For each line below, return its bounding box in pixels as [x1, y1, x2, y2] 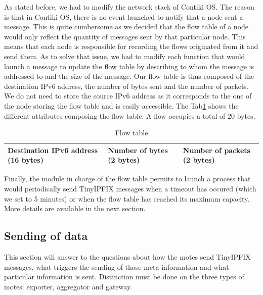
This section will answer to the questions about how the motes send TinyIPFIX [4, 251, 251, 262]
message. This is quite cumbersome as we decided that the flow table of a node [4, 21, 249, 32]
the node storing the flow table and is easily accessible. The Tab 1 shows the [4, 100, 239, 111]
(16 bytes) [8, 155, 43, 165]
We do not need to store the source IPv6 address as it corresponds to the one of [4, 90, 252, 101]
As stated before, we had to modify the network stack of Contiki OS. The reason [4, 2, 254, 12]
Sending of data [4, 228, 88, 243]
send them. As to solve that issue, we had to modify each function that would [4, 51, 245, 61]
